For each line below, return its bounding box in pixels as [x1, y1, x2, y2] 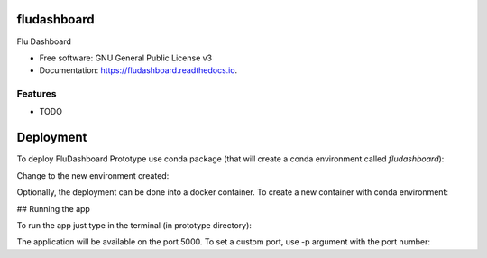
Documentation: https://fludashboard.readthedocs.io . [39, 65, 238, 76]
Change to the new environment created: [16, 170, 170, 180]
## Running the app [16, 203, 90, 214]
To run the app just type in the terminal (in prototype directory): [16, 219, 253, 230]
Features [16, 88, 57, 100]
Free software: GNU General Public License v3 [39, 52, 213, 63]
